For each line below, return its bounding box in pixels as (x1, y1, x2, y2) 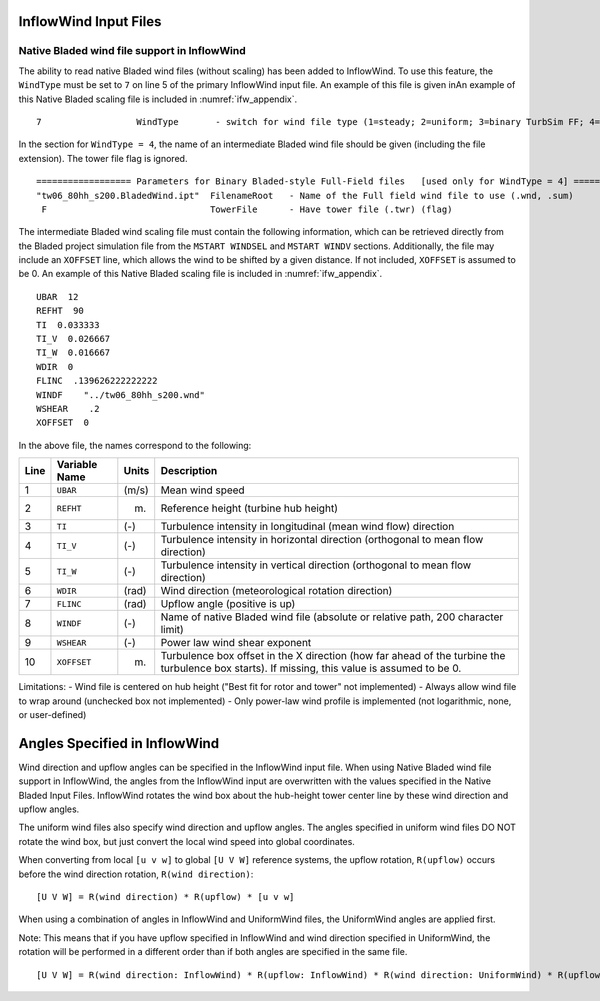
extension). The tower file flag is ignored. (18, 152, 188, 164)
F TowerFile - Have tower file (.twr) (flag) (41, 203, 453, 215)
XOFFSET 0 (36, 417, 90, 429)
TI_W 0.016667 (36, 347, 111, 359)
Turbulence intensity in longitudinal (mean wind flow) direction (160, 520, 455, 534)
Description (160, 464, 218, 478)
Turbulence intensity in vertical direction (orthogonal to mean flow (160, 558, 472, 572)
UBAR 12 (36, 291, 79, 302)
